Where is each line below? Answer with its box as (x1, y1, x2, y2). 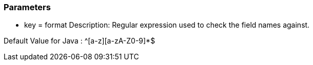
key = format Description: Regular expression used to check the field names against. (24, 20, 310, 30)
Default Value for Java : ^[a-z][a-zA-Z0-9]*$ (4, 36, 155, 46)
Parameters (4, 2, 51, 12)
